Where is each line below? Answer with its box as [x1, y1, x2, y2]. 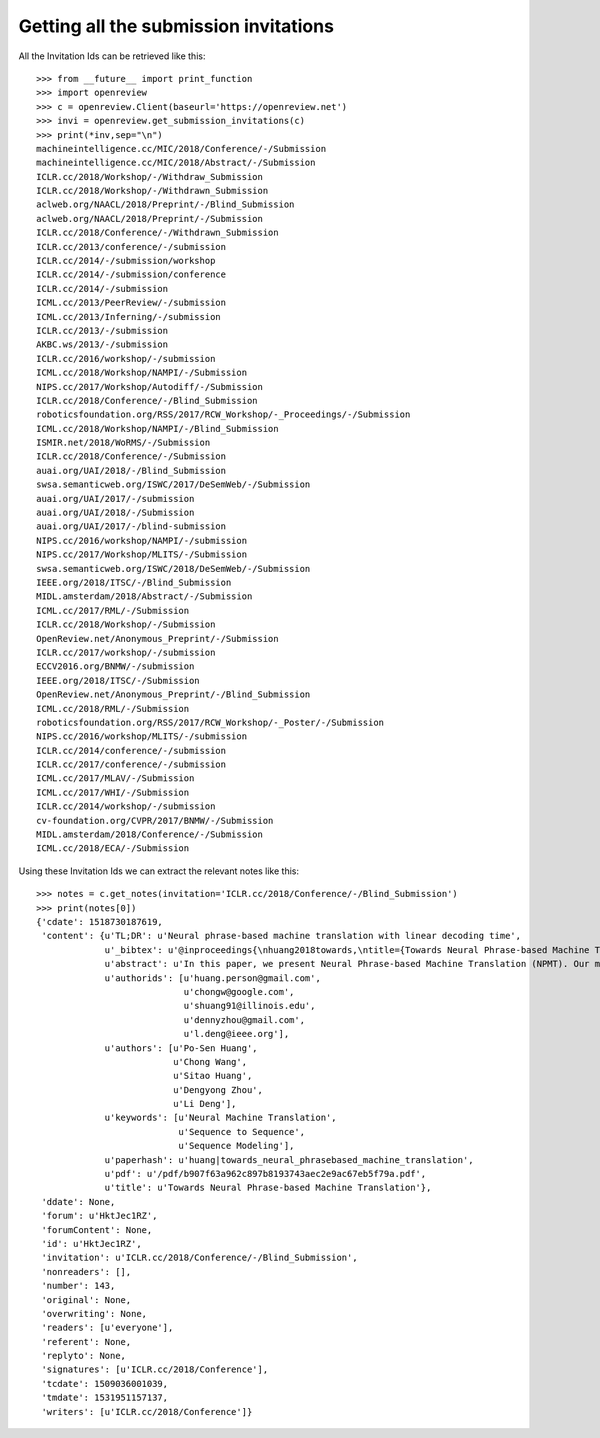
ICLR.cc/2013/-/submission [36, 325, 169, 336]
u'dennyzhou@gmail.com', [183, 1014, 305, 1025]
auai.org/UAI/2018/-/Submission [36, 507, 195, 519]
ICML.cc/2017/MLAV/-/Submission [36, 773, 195, 784]
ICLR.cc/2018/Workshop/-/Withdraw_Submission [36, 171, 264, 182]
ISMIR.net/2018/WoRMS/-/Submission [36, 437, 211, 449]
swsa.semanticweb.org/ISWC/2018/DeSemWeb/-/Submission [36, 563, 311, 574]
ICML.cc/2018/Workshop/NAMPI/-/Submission [36, 367, 248, 379]
